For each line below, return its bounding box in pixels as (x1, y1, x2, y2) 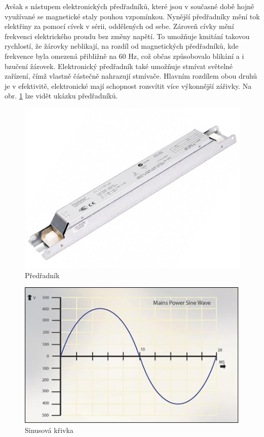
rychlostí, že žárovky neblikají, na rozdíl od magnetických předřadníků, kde (5, 41, 239, 51)
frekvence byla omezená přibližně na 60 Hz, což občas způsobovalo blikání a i (5, 50, 244, 61)
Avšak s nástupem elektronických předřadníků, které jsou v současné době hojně (5, 1, 254, 11)
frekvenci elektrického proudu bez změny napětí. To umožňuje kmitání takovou (5, 30, 250, 41)
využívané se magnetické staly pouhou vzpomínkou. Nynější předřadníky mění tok (5, 11, 260, 21)
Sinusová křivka (25, 425, 73, 435)
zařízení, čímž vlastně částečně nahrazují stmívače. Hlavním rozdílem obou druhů (5, 71, 257, 81)
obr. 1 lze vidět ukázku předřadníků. (5, 90, 118, 101)
